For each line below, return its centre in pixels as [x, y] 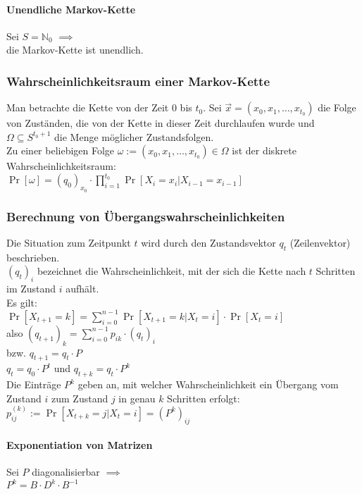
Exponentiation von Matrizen [80, 445]
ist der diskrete [264, 150]
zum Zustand [80, 398]
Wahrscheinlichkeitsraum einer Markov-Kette [138, 81]
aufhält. [82, 289]
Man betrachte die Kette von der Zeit [88, 107]
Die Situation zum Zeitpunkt [69, 242]
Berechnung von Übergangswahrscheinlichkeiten [146, 216]
